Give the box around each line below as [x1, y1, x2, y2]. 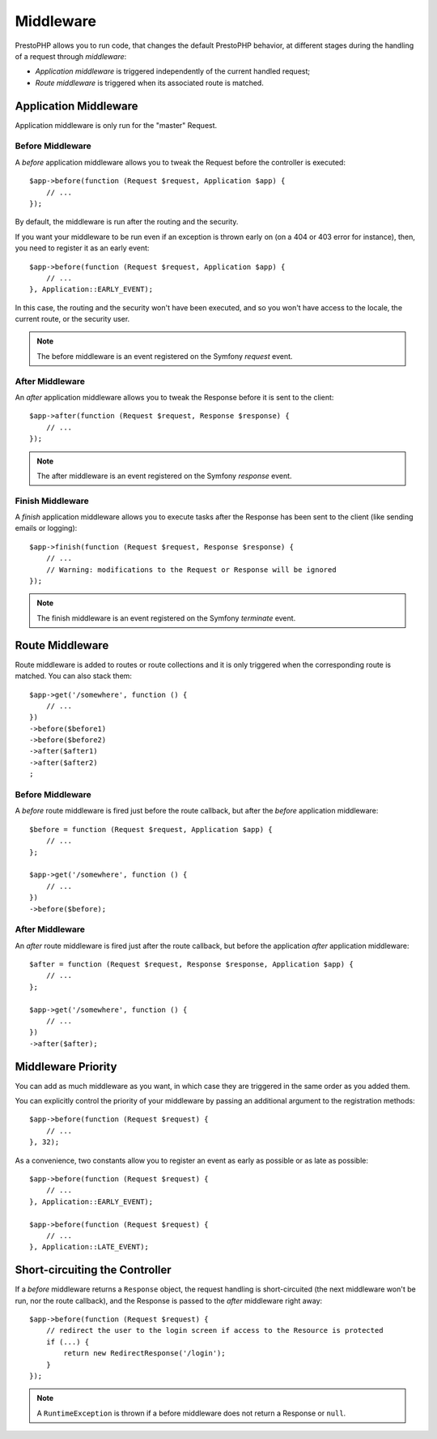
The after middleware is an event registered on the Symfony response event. [36, 471, 292, 480]
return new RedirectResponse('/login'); [63, 1349, 226, 1358]
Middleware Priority [15, 1060, 117, 1074]
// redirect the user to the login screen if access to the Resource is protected [45, 1326, 384, 1335]
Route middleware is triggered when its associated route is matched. [35, 78, 265, 88]
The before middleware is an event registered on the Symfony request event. [36, 351, 293, 361]
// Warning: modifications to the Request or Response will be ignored [45, 565, 337, 574]
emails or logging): [15, 523, 78, 533]
